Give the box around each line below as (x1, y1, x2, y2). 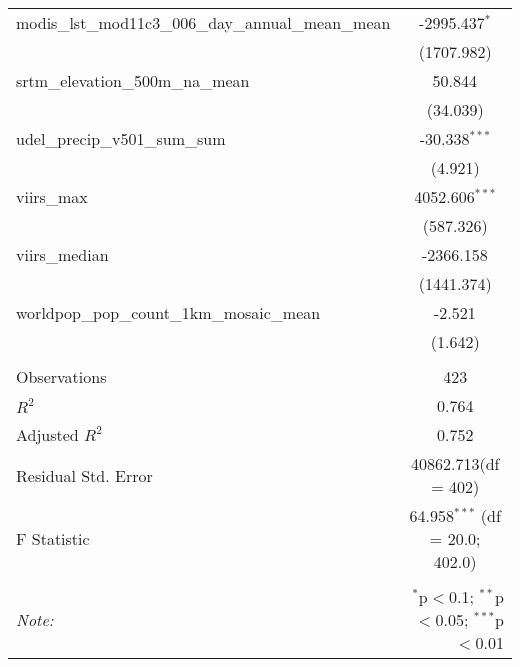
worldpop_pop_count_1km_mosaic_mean (16, 301, 321, 324)
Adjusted (16, 423, 79, 446)
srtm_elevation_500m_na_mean (16, 69, 250, 92)
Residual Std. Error (16, 463, 153, 487)
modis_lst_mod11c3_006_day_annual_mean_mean (16, 11, 391, 34)
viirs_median (16, 243, 109, 266)
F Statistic (16, 527, 90, 550)
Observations (16, 365, 107, 388)
